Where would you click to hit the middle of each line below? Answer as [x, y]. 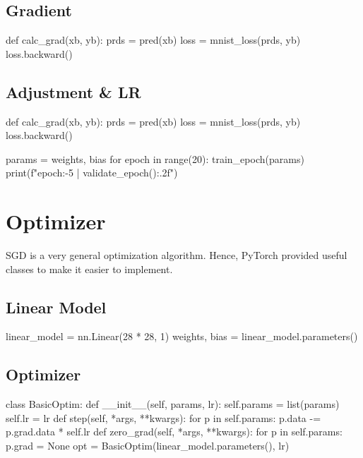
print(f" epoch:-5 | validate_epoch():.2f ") [92, 173]
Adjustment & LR [73, 91]
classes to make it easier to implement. [89, 269]
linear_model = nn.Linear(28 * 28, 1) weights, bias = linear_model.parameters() [182, 336]
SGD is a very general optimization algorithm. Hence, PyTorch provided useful [177, 255]
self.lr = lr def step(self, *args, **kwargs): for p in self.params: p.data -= [163, 417]
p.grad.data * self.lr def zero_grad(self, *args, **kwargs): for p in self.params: [174, 432]
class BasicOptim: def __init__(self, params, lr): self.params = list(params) [173, 404]
